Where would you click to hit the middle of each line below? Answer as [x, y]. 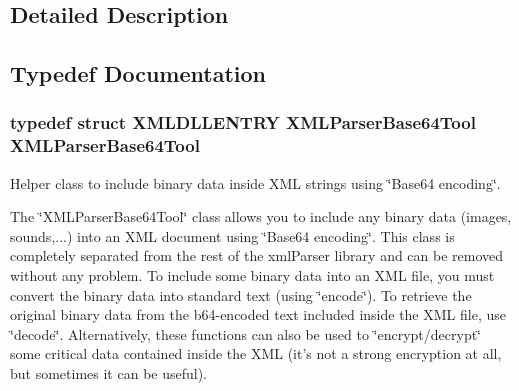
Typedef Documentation [138, 73]
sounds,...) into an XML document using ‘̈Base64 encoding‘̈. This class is [232, 235]
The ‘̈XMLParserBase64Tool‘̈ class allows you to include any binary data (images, [261, 216]
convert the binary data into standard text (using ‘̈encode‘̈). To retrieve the [241, 294]
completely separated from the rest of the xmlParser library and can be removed [257, 255]
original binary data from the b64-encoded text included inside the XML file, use [258, 314]
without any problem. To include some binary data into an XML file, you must [252, 275]
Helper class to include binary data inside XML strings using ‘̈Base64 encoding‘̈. [255, 182]
